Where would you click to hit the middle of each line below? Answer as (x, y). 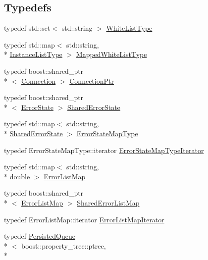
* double (17, 176)
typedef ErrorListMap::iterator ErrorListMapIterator (84, 219)
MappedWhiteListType (111, 54)
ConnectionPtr (92, 80)
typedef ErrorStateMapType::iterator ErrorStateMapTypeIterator (104, 150)
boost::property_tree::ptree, (63, 245)
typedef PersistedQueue (40, 236)
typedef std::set (27, 28)
